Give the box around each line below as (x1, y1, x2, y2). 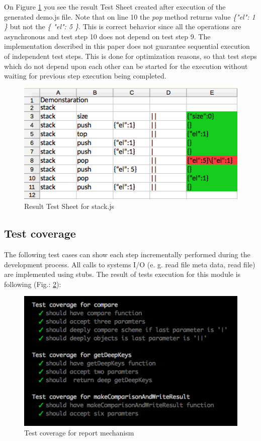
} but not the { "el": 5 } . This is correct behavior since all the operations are (4, 21, 241, 32)
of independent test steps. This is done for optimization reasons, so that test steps (4, 50, 257, 61)
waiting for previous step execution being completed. (4, 70, 166, 81)
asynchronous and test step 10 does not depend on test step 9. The (4, 31, 211, 41)
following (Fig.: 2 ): (4, 278, 61, 289)
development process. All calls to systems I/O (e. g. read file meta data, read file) (4, 259, 255, 269)
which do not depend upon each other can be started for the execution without (4, 60, 248, 71)
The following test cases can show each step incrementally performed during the (4, 249, 250, 259)
